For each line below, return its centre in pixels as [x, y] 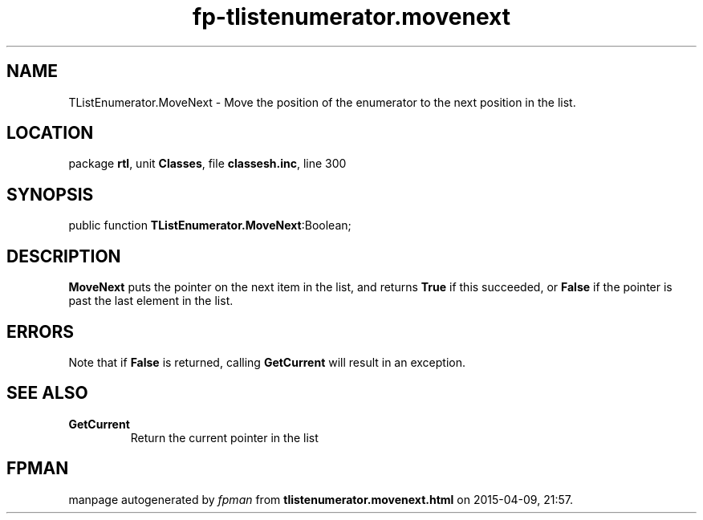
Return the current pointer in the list [224, 437]
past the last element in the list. [151, 301]
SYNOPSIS [50, 194]
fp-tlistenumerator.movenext [351, 17]
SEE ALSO [47, 393]
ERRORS [41, 331]
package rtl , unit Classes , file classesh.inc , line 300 [207, 164]
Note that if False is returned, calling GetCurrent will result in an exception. [267, 362]
